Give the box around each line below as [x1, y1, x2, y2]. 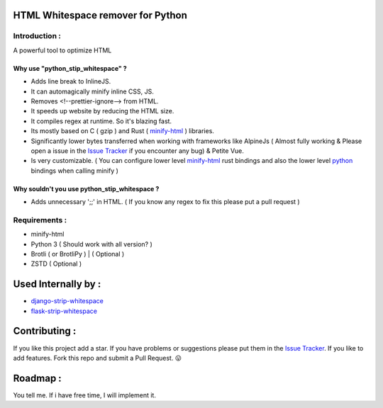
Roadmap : [13, 372, 62, 384]
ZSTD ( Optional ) [30, 259, 82, 268]
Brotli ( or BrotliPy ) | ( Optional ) [30, 249, 125, 258]
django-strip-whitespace [30, 297, 104, 305]
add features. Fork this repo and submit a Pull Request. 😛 [13, 353, 182, 362]
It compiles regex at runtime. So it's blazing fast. [30, 117, 172, 125]
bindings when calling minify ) [30, 166, 118, 175]
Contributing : [13, 325, 77, 337]
